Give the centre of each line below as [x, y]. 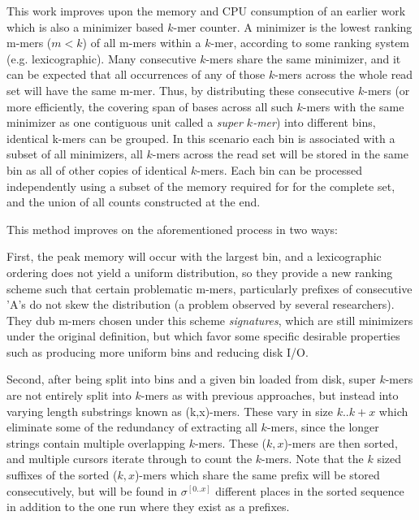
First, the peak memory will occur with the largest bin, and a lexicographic [194, 256]
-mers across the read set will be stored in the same [280, 154]
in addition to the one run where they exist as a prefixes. [148, 507]
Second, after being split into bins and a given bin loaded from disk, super [191, 379]
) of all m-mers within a [142, 43]
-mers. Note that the [313, 459]
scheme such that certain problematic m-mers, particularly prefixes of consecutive [209, 288]
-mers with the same [353, 106]
